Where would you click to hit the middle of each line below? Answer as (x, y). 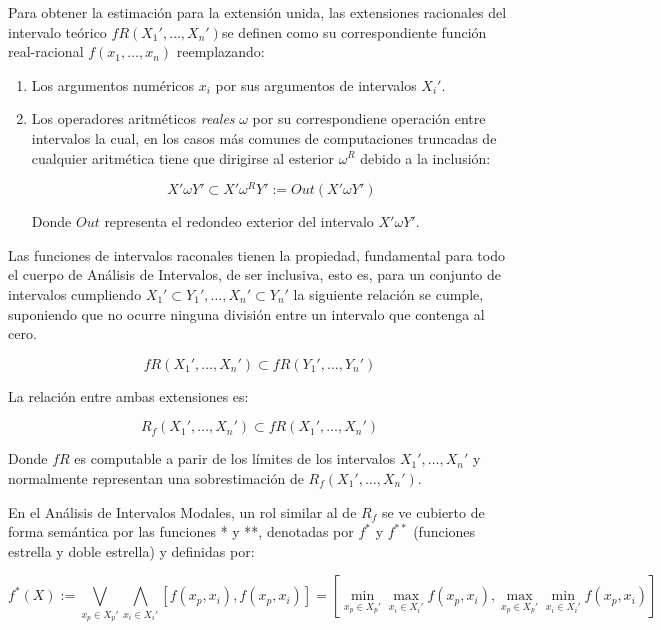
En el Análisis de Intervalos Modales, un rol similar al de (182, 511)
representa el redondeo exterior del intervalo (239, 221)
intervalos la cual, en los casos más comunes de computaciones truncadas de (264, 137)
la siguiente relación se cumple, (388, 294)
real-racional (46, 51)
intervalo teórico (57, 31)
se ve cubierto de (433, 511)
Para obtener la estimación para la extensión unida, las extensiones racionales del (257, 12)
